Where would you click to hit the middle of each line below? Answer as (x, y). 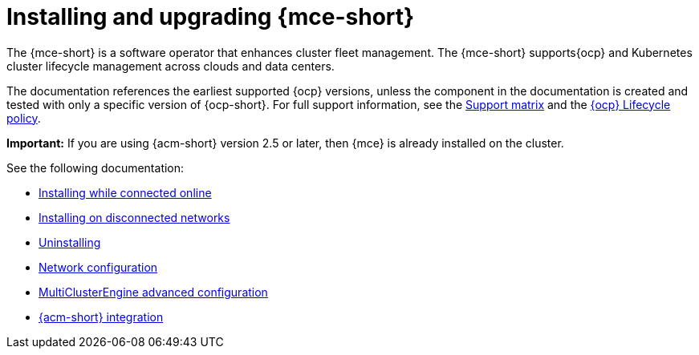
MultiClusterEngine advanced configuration (153, 292)
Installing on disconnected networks (134, 217)
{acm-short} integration (101, 317)
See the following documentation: (96, 167)
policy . (24, 118)
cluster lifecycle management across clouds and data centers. (171, 66)
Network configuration (98, 267)
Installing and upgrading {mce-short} (211, 17)
